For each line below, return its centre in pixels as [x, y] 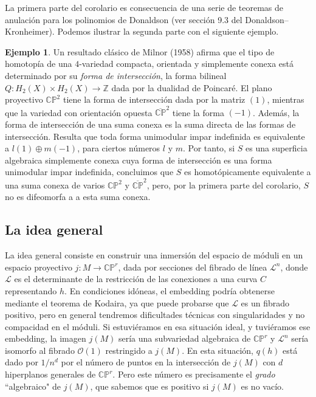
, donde [294, 267]
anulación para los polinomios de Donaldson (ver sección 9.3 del [124, 19]
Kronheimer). [30, 31]
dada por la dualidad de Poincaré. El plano [192, 87]
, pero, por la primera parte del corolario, [224, 185]
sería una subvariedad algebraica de [184, 338]
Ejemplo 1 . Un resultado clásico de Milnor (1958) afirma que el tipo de [140, 51]
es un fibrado [265, 302]
